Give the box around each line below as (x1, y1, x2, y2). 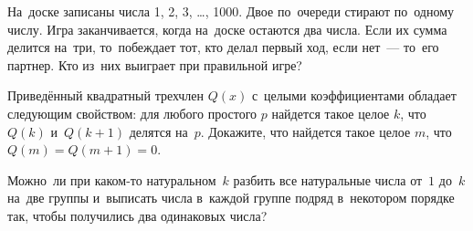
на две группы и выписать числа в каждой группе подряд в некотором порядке (7, 188, 455, 207)
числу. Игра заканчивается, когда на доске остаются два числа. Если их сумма (7, 19, 447, 38)
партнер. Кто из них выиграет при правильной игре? (7, 55, 302, 74)
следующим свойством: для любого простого (7, 103, 258, 122)
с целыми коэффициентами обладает (251, 86, 457, 105)
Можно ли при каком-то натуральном (7, 170, 216, 189)
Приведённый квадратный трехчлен (7, 86, 204, 105)
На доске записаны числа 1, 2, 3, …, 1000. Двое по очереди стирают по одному (7, 2, 454, 20)
